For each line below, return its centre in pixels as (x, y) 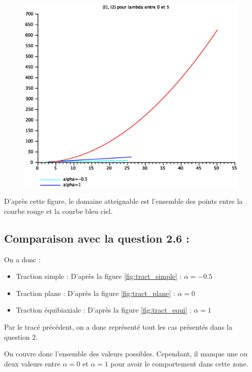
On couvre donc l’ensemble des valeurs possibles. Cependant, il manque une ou (126, 354)
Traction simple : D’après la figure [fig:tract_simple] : (99, 276)
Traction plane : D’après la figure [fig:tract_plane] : (96, 293)
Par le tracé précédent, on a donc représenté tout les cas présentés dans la (118, 326)
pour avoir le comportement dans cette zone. (179, 363)
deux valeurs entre (32, 363)
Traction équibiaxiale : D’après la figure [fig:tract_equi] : (104, 310)
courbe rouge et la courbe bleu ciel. (58, 211)
